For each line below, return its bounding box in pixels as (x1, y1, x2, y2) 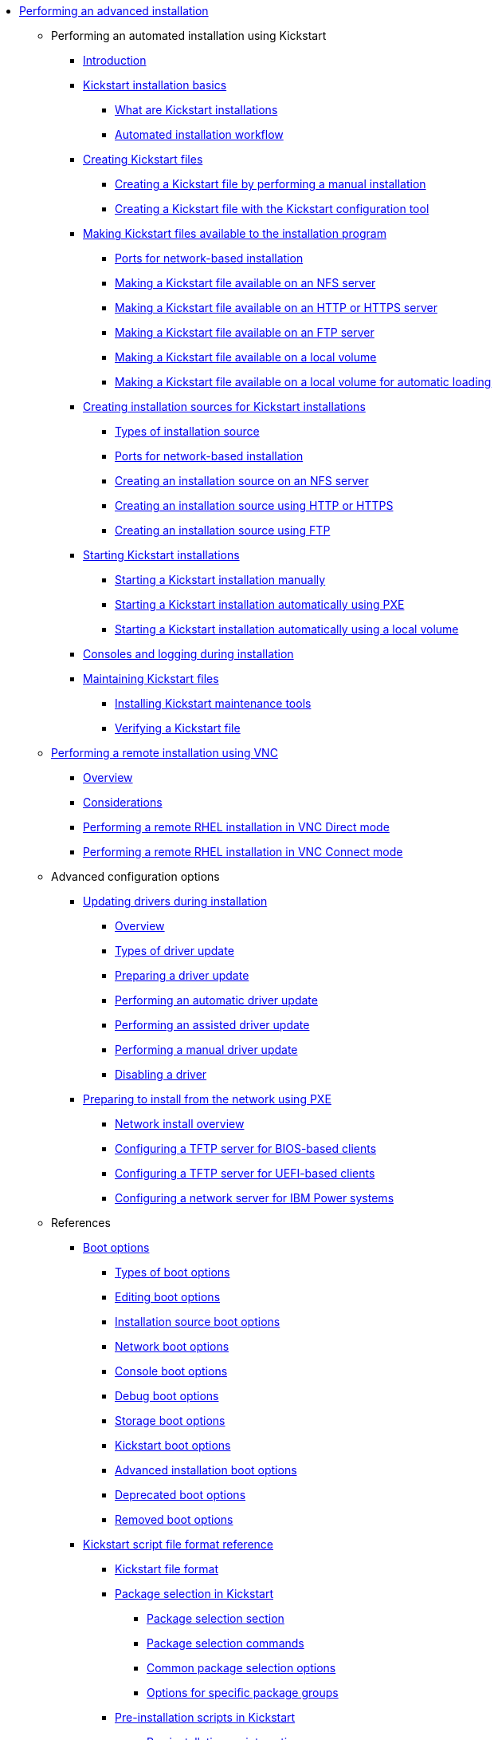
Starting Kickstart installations (83, 548, 240, 562)
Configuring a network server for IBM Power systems (115, 1191, 394, 1205)
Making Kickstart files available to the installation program (83, 227, 386, 240)
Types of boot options (115, 1265, 230, 1279)
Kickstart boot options (115, 1438, 231, 1452)
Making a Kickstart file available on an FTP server (115, 326, 374, 339)
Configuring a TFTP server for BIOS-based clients (115, 1142, 377, 1155)
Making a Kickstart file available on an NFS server (115, 276, 376, 290)
